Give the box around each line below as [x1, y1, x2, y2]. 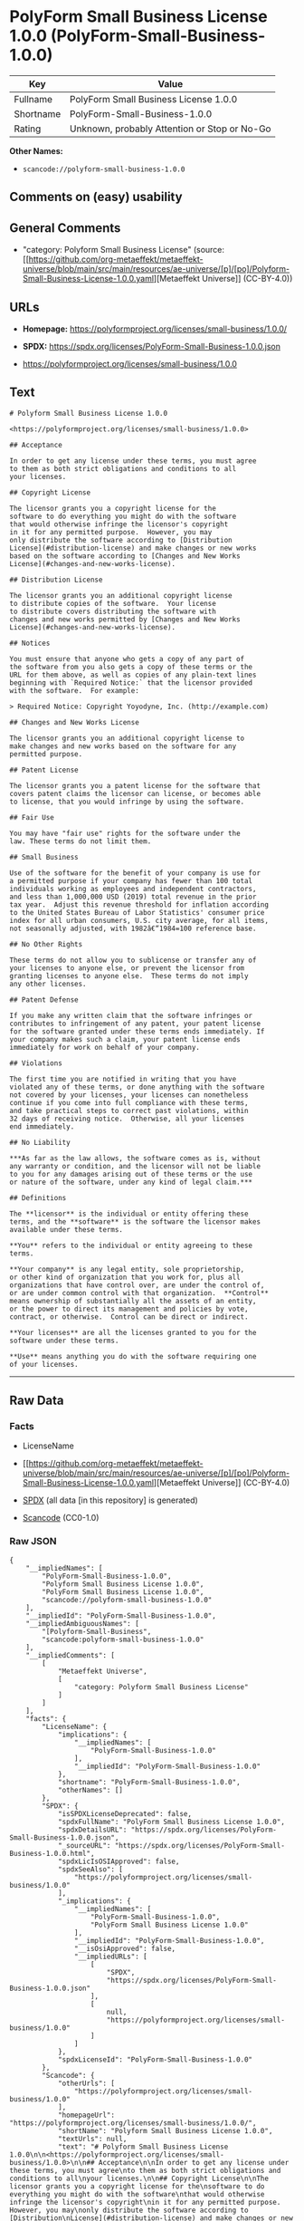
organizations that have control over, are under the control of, [9, 1280, 265, 1290]
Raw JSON [9, 1535, 57, 1548]
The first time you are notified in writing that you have [9, 1074, 237, 1083]
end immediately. [9, 1121, 75, 1131]
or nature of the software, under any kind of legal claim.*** [9, 1178, 253, 1187]
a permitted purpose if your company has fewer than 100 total [9, 876, 253, 885]
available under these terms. [9, 1225, 124, 1234]
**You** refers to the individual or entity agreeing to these [9, 1241, 253, 1250]
